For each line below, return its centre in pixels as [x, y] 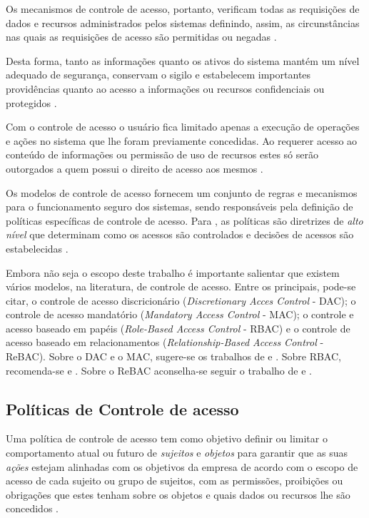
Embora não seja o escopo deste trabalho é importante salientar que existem [173, 272]
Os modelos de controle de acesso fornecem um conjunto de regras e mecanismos [182, 192]
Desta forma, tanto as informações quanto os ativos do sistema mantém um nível [183, 60]
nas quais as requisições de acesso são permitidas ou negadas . [141, 37]
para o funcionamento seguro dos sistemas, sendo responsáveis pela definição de [180, 207]
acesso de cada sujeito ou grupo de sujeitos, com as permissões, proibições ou [175, 481]
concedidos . [32, 508]
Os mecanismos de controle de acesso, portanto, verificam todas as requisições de [183, 9]
